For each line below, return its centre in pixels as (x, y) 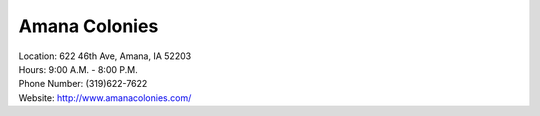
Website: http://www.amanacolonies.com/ (105, 97)
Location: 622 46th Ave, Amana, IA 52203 (105, 56)
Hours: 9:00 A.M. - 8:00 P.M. (78, 69)
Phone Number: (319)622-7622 (83, 84)
